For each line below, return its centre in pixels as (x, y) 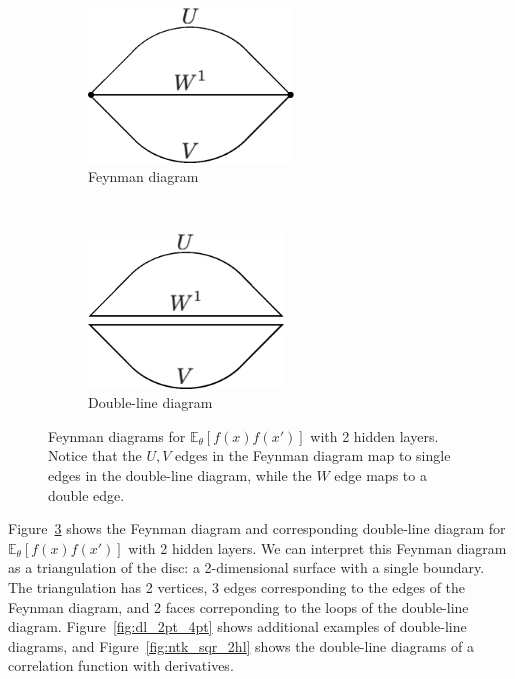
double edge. (86, 494)
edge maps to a (380, 475)
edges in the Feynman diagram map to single (313, 455)
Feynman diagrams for (117, 435)
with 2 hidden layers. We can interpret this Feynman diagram (317, 547)
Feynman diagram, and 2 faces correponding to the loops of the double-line (238, 606)
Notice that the (95, 455)
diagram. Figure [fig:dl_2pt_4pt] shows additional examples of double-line (237, 626)
